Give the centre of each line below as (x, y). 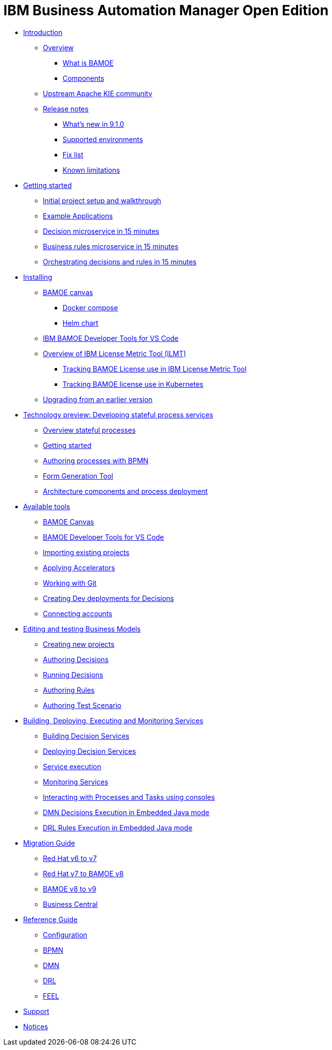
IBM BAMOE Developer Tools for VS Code (111, 338)
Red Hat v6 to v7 (70, 858)
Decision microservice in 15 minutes (101, 231)
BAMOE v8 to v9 (70, 889)
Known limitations (91, 170)
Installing (38, 277)
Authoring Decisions (76, 659)
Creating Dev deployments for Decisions (109, 598)
